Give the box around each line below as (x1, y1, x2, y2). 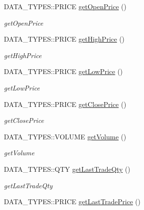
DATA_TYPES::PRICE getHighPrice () (4, 34, 125, 44)
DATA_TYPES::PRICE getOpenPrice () (4, 1, 127, 11)
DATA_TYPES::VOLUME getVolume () (4, 131, 127, 141)
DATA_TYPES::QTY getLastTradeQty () (4, 164, 130, 174)
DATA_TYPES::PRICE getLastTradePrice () (4, 196, 141, 207)
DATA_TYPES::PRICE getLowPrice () (4, 66, 123, 76)
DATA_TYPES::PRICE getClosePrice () (4, 99, 127, 109)
